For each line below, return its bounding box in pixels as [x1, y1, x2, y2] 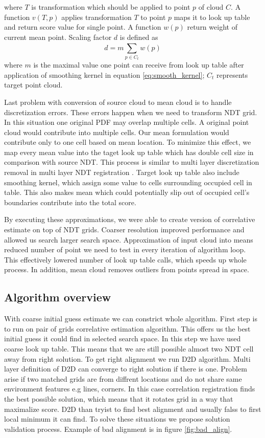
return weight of [187, 21, 237, 32]
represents [216, 69, 248, 80]
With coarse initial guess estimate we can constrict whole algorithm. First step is [4, 313, 257, 324]
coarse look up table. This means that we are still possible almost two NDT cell [4, 343, 254, 354]
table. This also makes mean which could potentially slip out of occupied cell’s [4, 187, 250, 198]
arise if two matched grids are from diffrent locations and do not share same [4, 373, 242, 384]
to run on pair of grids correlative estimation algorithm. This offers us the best [4, 323, 251, 334]
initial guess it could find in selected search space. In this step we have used [4, 333, 241, 344]
